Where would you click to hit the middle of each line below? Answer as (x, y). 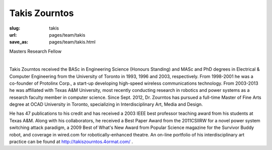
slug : (15, 28)
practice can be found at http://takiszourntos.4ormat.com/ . (71, 142)
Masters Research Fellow (36, 51)
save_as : (19, 42)
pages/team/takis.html (72, 42)
